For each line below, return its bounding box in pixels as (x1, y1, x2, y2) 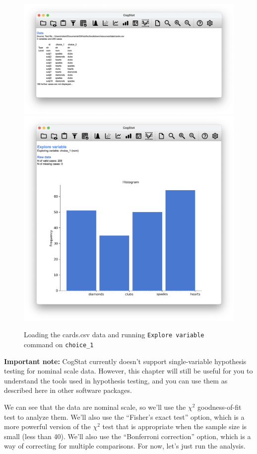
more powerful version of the (4, 421, 91, 432)
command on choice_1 (24, 339, 94, 349)
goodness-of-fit (197, 401, 242, 412)
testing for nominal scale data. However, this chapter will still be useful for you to (4, 366, 253, 376)
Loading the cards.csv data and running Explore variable (24, 329, 204, 340)
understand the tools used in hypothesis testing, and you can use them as (4, 375, 228, 385)
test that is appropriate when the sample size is (102, 421, 247, 432)
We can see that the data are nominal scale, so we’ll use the (4, 401, 186, 412)
